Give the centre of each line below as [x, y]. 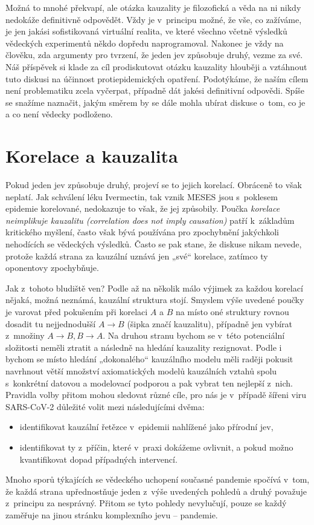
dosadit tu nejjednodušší [51, 323]
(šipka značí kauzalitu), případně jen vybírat [210, 323]
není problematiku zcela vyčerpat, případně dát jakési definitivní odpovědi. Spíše [155, 90]
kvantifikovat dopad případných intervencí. [98, 459]
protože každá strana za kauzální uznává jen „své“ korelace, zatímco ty [137, 256]
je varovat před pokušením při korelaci [77, 311]
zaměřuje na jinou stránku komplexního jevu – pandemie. [112, 514]
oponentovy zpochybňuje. [52, 268]
